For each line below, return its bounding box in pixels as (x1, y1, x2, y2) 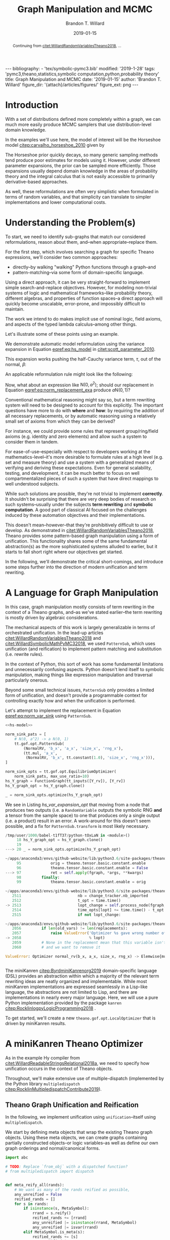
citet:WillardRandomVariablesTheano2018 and (5, 635, 101, 641)
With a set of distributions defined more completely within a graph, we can (5, 116, 161, 122)
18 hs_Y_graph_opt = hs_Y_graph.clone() (16, 837, 103, 843)
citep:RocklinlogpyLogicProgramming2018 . (5, 1005, 96, 1011)
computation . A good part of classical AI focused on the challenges (5, 507, 147, 513)
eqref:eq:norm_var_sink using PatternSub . (5, 713, 92, 719)
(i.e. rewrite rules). (5, 651, 44, 657)
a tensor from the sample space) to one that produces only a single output (5, 812, 160, 818)
